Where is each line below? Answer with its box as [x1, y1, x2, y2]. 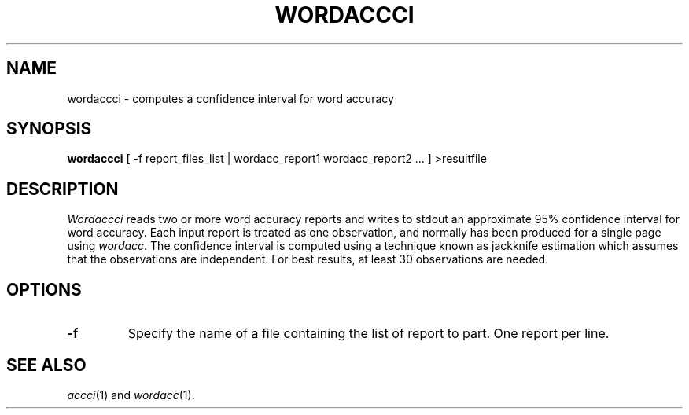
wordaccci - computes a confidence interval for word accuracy [67, 91, 394, 105]
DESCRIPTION [6, 178, 119, 199]
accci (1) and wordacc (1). [67, 387, 195, 402]
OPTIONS [6, 279, 82, 299]
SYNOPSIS [6, 119, 92, 139]
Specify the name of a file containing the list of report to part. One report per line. [127, 325, 610, 342]
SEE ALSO [6, 354, 87, 375]
